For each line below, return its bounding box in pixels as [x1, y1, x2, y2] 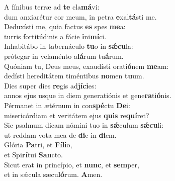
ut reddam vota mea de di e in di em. [4, 129, 117, 140]
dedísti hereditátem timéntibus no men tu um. [4, 70, 144, 81]
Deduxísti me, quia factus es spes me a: [4, 21, 126, 32]
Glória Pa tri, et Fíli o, [4, 139, 72, 150]
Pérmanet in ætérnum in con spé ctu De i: [4, 100, 130, 110]
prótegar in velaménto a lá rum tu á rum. [4, 50, 124, 61]
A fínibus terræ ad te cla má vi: [4, 2, 100, 12]
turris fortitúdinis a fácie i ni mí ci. [4, 31, 107, 41]
